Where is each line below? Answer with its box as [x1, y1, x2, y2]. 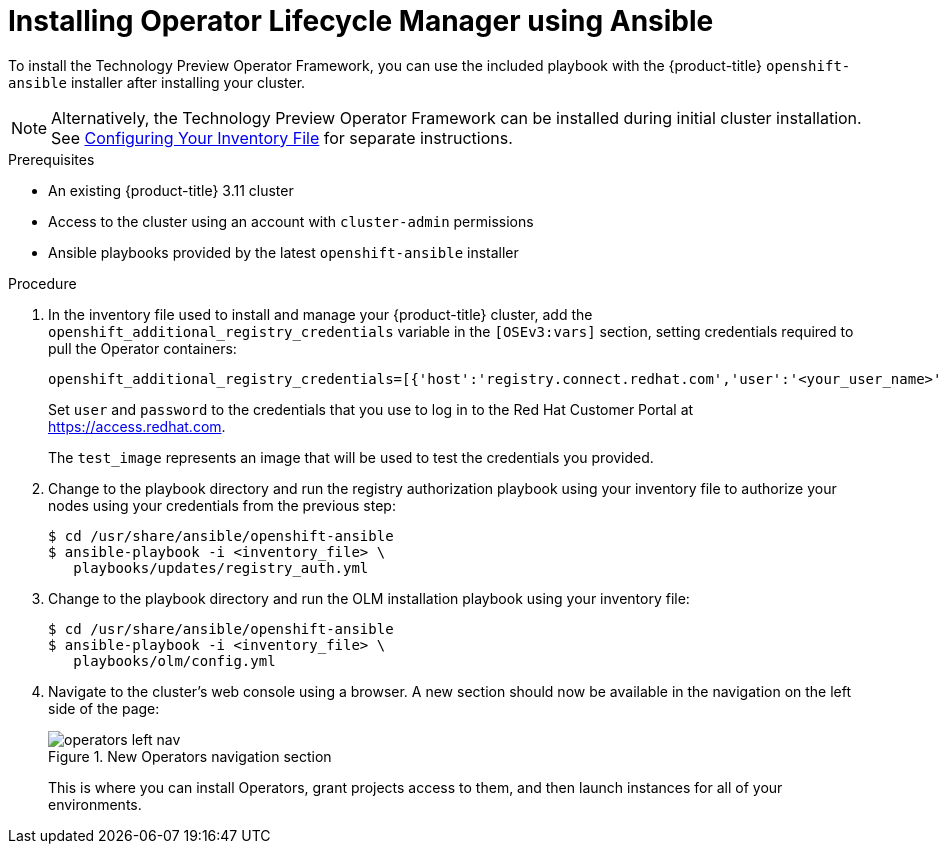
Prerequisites [8, 150, 95, 168]
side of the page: [48, 699, 160, 717]
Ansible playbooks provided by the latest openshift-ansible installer [48, 243, 519, 261]
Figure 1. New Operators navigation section [48, 747, 332, 765]
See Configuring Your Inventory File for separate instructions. [51, 127, 513, 148]
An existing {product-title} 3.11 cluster [48, 181, 294, 199]
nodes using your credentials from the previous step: [48, 496, 396, 514]
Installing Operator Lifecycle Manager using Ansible [8, 4, 714, 38]
